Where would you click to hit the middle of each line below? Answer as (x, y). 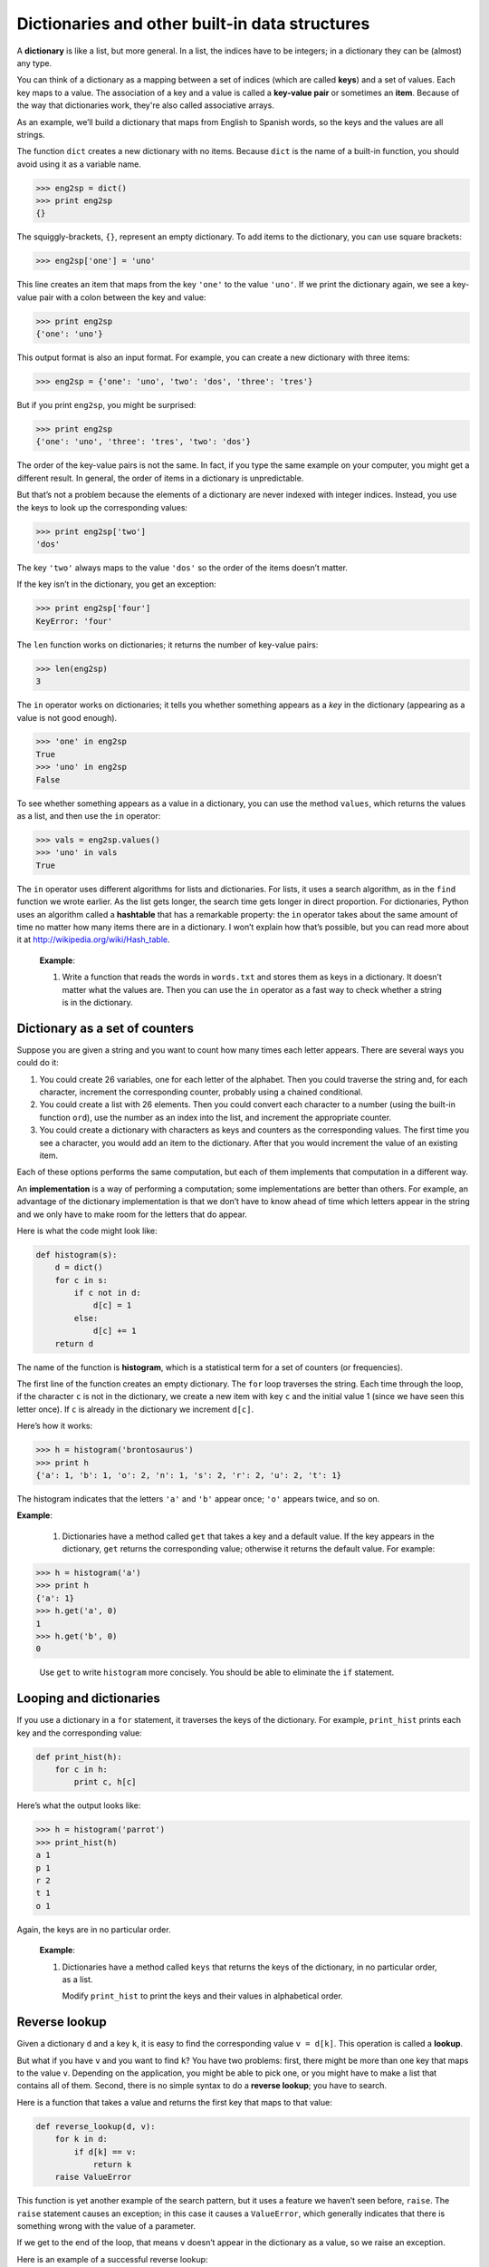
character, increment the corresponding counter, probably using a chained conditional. (201, 1092)
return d (74, 1343)
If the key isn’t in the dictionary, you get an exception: (116, 584)
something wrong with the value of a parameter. (106, 2226)
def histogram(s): (77, 1255)
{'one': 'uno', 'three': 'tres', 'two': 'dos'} (143, 442)
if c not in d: (108, 1293)
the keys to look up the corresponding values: (102, 507)
